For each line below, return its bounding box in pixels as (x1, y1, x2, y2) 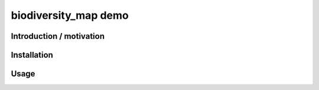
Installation (11, 50, 53, 60)
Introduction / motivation (11, 31, 105, 41)
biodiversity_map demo (11, 9, 129, 22)
